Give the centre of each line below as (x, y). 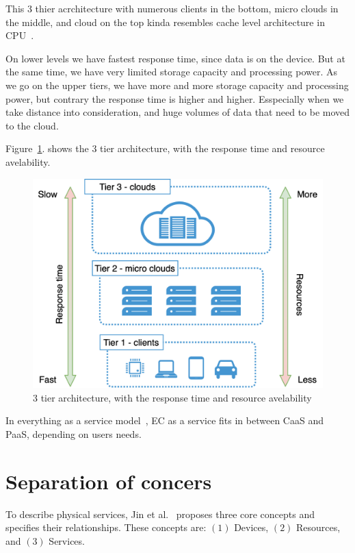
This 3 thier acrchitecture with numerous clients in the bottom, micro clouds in (172, 8)
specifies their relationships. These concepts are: (106, 527)
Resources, (318, 527)
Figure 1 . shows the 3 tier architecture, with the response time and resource (165, 148)
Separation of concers (109, 481)
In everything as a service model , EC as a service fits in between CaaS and (165, 420)
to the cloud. (32, 125)
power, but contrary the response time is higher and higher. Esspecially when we (175, 98)
